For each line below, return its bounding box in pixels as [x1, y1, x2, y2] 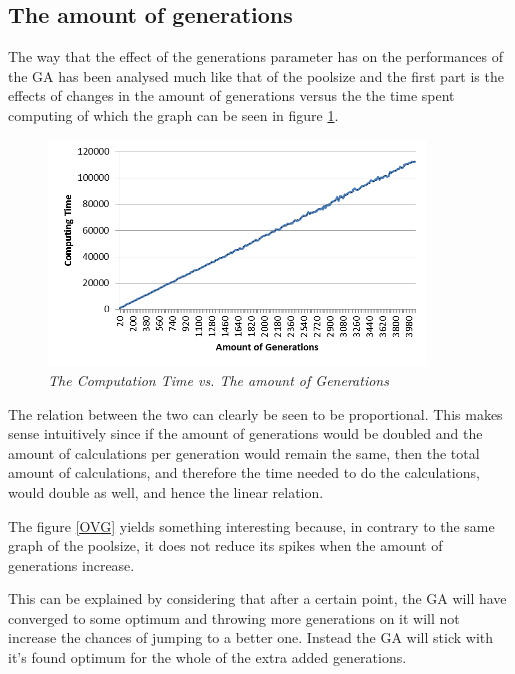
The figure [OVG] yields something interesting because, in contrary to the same [8, 515, 495, 536]
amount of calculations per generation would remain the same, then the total [8, 442, 480, 463]
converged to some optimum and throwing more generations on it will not [8, 607, 460, 628]
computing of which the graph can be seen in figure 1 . [8, 104, 339, 125]
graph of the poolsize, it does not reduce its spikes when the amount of [8, 535, 443, 556]
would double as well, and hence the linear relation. [8, 481, 324, 502]
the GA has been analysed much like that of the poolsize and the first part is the [8, 65, 504, 86]
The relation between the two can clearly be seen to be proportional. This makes [8, 403, 503, 424]
